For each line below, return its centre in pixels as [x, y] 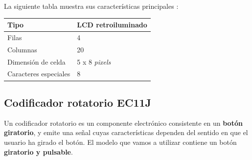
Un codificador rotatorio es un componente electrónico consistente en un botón [123, 123]
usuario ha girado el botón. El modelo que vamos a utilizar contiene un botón [120, 142]
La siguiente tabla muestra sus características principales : [91, 6]
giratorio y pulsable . [38, 151]
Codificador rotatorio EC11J [78, 102]
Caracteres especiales [39, 74]
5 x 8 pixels [94, 61]
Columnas [22, 49]
